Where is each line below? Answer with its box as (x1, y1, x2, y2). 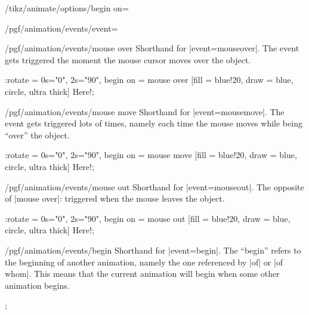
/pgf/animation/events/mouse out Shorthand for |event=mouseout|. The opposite (5, 180, 304, 193)
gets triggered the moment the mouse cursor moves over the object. (5, 53, 251, 66)
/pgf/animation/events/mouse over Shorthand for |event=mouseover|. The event (5, 42, 299, 54)
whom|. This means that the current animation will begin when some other (5, 267, 280, 280)
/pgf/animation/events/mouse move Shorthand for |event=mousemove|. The (5, 105, 285, 118)
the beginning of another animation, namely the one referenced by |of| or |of (5, 255, 283, 268)
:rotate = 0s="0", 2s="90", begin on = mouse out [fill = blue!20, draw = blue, (5, 212, 291, 224)
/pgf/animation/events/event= (5, 21, 118, 34)
